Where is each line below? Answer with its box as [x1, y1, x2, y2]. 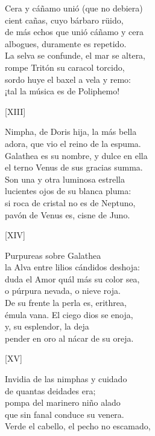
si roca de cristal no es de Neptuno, [5, 196, 136, 209]
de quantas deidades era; [5, 384, 96, 397]
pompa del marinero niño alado [5, 396, 121, 409]
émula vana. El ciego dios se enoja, [5, 308, 133, 320]
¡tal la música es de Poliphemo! [5, 85, 120, 97]
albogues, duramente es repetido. [5, 37, 127, 50]
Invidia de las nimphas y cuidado [5, 373, 127, 385]
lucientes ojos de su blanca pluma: [5, 184, 131, 197]
